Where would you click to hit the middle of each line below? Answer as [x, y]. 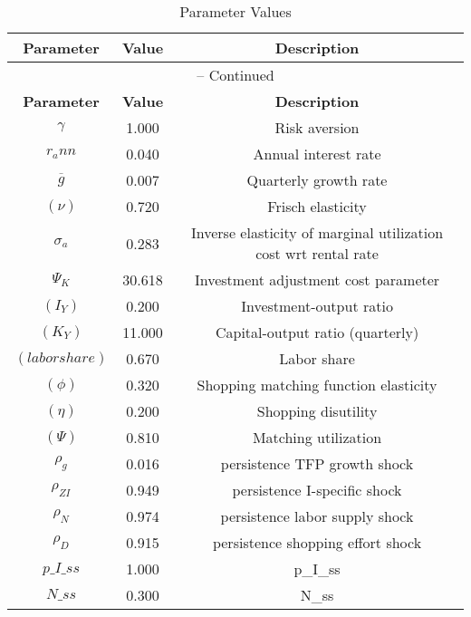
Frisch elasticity [317, 206]
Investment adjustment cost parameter [317, 280]
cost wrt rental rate [317, 253]
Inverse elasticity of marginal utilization [317, 232]
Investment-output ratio [317, 306]
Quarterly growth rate [317, 180]
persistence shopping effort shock [317, 542]
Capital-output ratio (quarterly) [317, 332]
